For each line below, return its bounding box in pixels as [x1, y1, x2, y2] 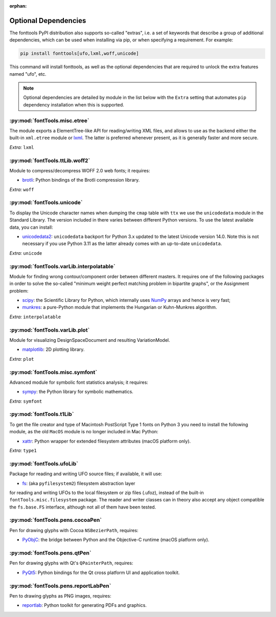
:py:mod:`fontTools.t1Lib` [9, 411, 74, 418]
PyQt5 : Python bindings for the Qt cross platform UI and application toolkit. [22, 569, 180, 576]
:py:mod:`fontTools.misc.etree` [9, 117, 89, 124]
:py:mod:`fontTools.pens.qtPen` [9, 549, 91, 557]
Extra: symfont [9, 398, 42, 404]
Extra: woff [9, 186, 34, 192]
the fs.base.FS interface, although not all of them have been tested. [9, 504, 156, 510]
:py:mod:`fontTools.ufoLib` [9, 460, 79, 467]
